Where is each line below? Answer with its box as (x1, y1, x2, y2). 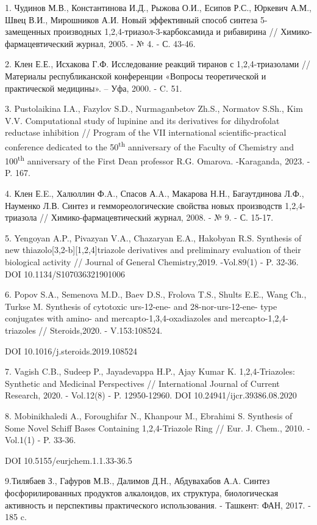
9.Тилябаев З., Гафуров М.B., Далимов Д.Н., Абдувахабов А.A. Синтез (5, 474, 270, 487)
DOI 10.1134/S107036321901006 (5, 267, 125, 280)
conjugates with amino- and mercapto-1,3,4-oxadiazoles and (5, 312, 228, 325)
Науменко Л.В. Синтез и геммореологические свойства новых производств (5, 199, 282, 211)
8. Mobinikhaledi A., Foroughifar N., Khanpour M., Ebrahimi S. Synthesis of (5, 409, 293, 422)
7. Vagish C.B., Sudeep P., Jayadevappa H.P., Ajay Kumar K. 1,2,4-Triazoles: (5, 365, 295, 378)
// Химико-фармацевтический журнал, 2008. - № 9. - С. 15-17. (40, 211, 274, 224)
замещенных (5, 25, 51, 38)
